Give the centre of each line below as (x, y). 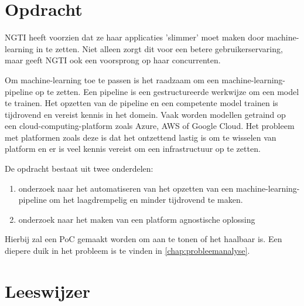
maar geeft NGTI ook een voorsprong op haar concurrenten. (113, 60)
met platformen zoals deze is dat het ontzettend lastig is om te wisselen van (141, 137)
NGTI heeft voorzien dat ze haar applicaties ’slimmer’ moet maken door (134, 37)
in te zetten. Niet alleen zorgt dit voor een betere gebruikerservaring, (159, 48)
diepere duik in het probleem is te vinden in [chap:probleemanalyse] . (127, 251)
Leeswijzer (47, 290)
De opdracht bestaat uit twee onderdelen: (79, 169)
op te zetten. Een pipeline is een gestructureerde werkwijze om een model (167, 91)
